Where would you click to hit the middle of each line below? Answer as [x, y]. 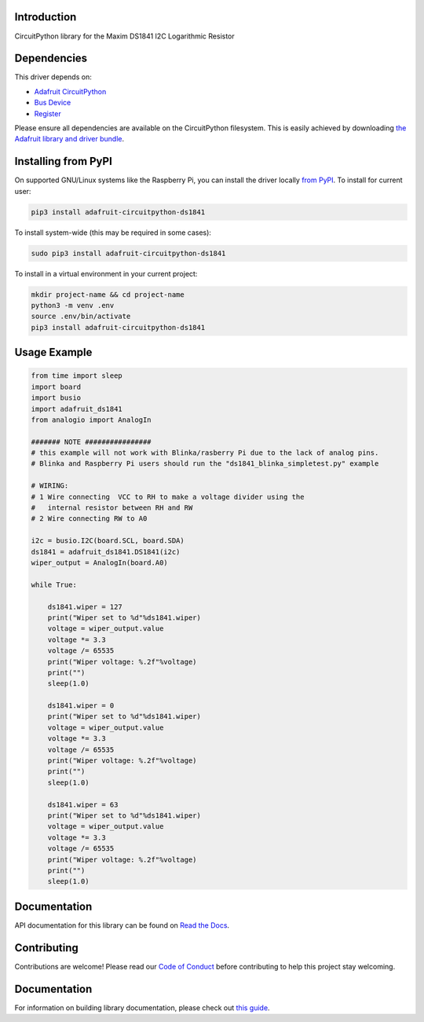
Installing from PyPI [64, 161]
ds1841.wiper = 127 [85, 606]
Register [48, 113]
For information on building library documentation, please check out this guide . [142, 1007]
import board [56, 386]
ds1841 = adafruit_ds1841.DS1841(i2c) [106, 551]
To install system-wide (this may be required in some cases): [113, 233]
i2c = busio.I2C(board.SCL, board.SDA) [108, 541]
